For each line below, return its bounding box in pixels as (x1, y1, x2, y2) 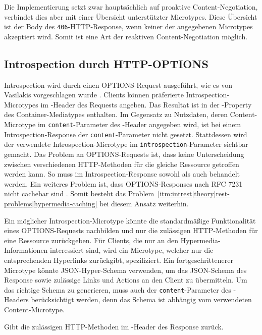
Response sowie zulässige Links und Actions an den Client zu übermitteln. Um (4, 274, 247, 285)
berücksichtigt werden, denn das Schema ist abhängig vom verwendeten (31, 294, 252, 305)
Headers (4, 294, 29, 305)
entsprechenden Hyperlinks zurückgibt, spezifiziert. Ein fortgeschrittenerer (4, 254, 233, 265)
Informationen (4, 245, 48, 255)
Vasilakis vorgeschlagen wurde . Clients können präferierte (4, 89, 184, 100)
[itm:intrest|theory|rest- (158, 188, 230, 199)
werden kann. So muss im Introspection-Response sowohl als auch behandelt (4, 169, 240, 179)
